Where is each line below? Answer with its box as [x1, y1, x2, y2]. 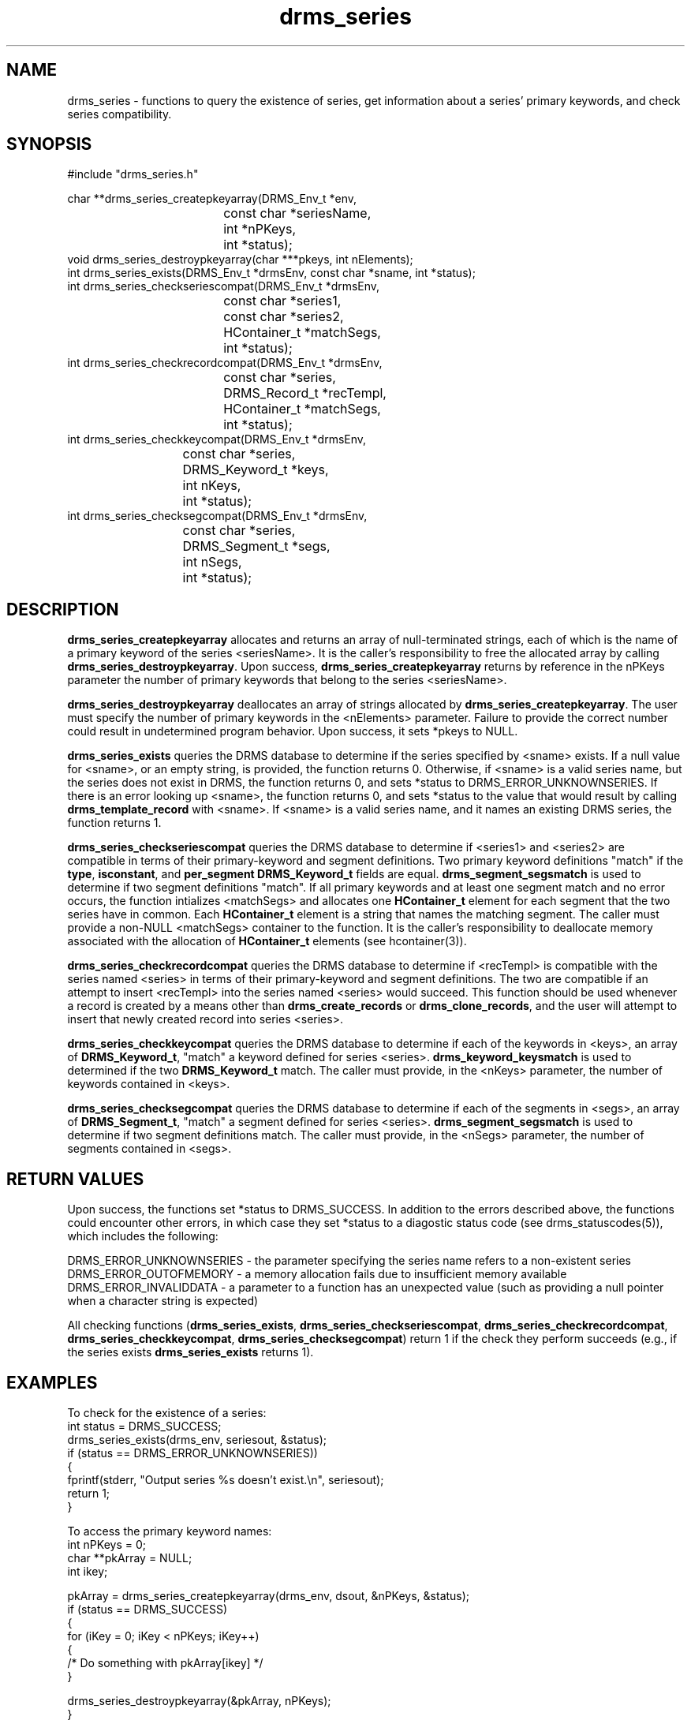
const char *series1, [223, 293, 342, 309]
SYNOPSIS [6, 134, 92, 155]
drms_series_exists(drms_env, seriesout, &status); [67, 1432, 327, 1446]
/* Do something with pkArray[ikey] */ [67, 1655, 263, 1670]
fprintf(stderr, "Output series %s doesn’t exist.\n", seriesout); [67, 1472, 384, 1486]
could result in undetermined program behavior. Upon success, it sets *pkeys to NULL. [67, 724, 518, 738]
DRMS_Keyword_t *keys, [182, 462, 329, 478]
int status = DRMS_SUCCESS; [67, 1419, 222, 1433]
